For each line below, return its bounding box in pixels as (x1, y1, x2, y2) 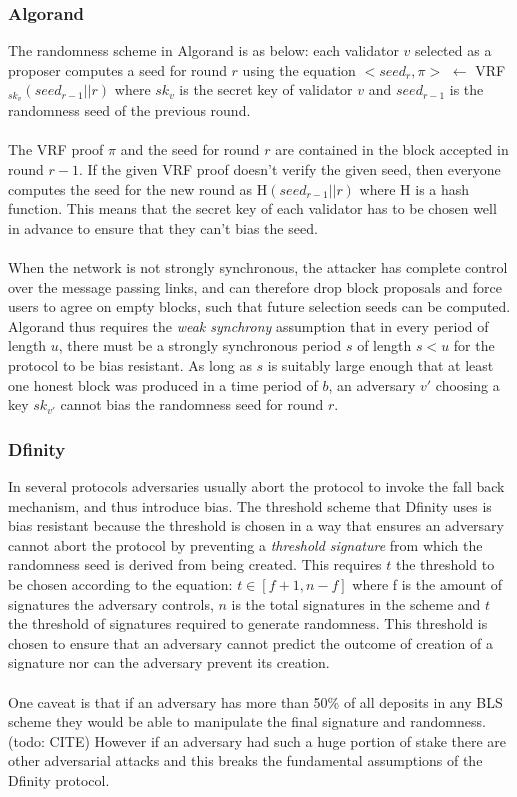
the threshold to (396, 554, 495, 575)
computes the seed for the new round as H (8, 178, 268, 199)
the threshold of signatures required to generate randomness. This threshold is (8, 613, 488, 634)
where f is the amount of (352, 573, 503, 594)
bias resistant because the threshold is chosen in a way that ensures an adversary (8, 515, 504, 536)
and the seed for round (120, 139, 260, 160)
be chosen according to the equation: (8, 573, 233, 594)
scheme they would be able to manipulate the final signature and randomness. (8, 711, 486, 732)
